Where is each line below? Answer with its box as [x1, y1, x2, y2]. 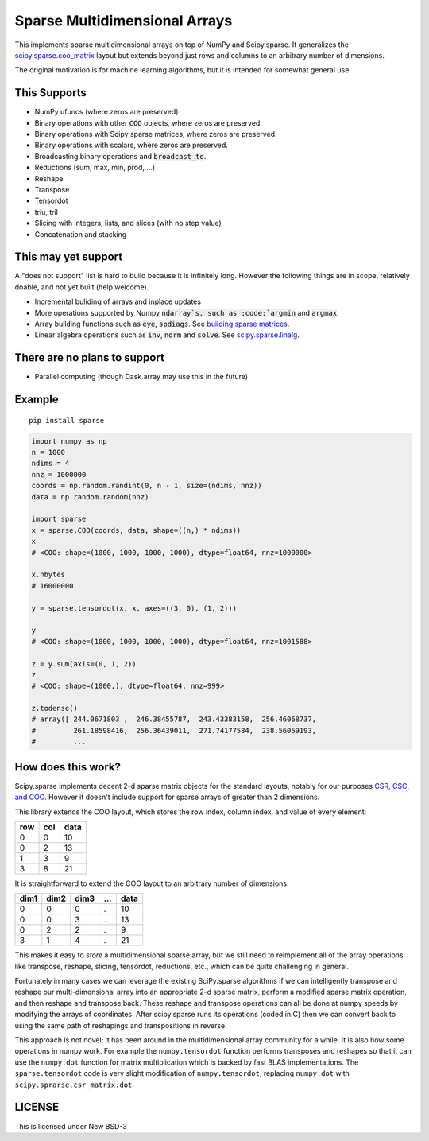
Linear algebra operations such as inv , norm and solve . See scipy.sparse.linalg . [34, 330, 300, 340]
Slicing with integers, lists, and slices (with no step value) [34, 219, 222, 228]
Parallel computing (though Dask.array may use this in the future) [34, 372, 249, 382]
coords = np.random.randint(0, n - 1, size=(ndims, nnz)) [31, 481, 262, 491]
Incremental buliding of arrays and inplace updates [34, 297, 202, 306]
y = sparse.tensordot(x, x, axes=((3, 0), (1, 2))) [31, 603, 238, 612]
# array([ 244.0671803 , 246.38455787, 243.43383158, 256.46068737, [31, 715, 317, 724]
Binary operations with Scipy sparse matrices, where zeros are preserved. [34, 130, 277, 139]
